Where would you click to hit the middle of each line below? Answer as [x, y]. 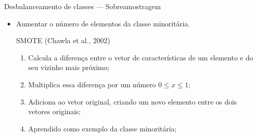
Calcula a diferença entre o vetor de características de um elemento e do [141, 57]
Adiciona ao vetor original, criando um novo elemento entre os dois [133, 101]
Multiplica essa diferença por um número [92, 84]
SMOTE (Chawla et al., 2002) [63, 40]
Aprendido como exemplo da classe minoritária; [102, 128]
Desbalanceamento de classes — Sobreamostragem [82, 6]
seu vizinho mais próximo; [69, 67]
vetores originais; [54, 111]
